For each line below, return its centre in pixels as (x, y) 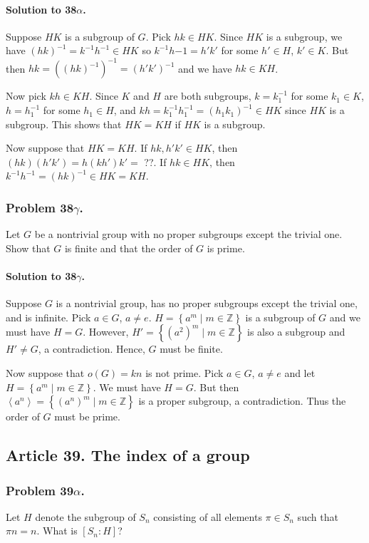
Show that (28, 248)
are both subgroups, (208, 96)
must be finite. (191, 349)
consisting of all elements (208, 516)
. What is (57, 531)
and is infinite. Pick (48, 317)
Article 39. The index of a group (128, 455)
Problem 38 (40, 207)
